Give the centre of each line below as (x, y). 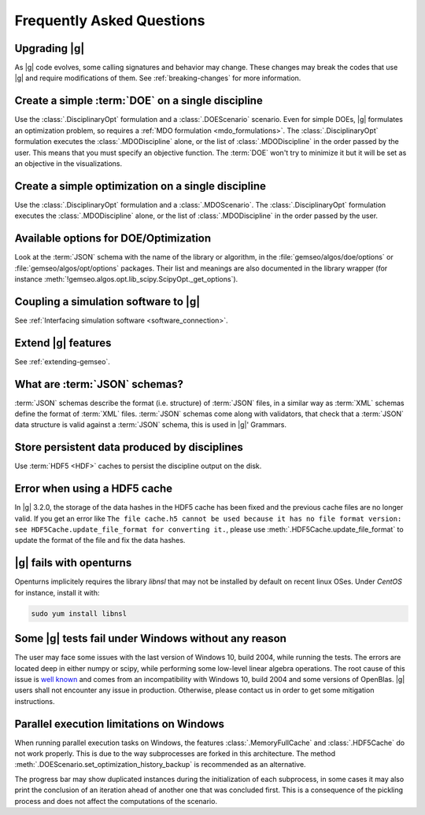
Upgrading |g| (50, 48)
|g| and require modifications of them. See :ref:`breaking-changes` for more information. (158, 78)
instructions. (35, 701)
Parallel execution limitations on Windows (119, 724)
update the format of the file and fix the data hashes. (100, 540)
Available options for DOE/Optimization (113, 239)
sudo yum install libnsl (79, 613)
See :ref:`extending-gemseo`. (62, 361)
